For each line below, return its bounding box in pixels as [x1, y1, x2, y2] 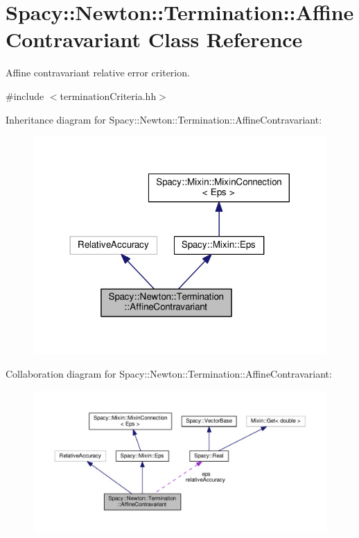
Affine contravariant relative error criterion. [6, 65, 190, 80]
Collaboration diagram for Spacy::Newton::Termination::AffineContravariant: [6, 367, 332, 381]
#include [6, 88, 44, 103]
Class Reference [148, 25, 303, 53]
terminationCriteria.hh [60, 88, 157, 103]
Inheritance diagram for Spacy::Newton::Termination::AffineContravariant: [6, 112, 322, 126]
